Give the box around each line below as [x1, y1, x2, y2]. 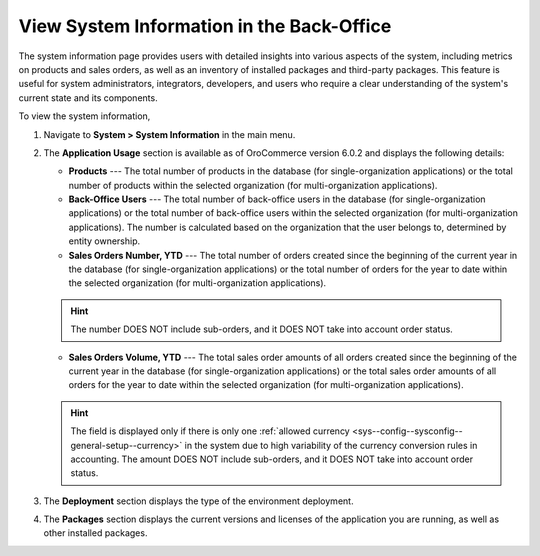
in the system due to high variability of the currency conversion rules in [184, 439, 478, 451]
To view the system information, [18, 110, 151, 122]
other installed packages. [43, 527, 148, 539]
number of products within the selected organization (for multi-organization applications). [68, 179, 438, 191]
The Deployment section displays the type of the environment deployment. [43, 495, 354, 507]
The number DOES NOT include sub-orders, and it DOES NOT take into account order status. [70, 323, 454, 335]
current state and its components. [18, 91, 159, 104]
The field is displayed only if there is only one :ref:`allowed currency [70, 425, 350, 437]
